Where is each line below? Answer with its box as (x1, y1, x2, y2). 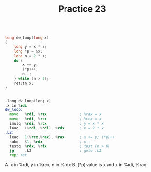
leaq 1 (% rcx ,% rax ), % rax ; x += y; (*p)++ (9, 134, 115, 140)
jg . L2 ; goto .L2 (9, 148, 102, 153)
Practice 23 (58, 3, 106, 15)
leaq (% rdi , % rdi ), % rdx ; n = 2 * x (9, 126, 104, 130)
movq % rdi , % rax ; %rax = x (9, 112, 102, 117)
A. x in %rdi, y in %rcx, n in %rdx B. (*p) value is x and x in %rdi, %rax (5, 162, 147, 168)
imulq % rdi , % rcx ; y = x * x (9, 121, 104, 126)
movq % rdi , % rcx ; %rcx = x (9, 116, 102, 122)
